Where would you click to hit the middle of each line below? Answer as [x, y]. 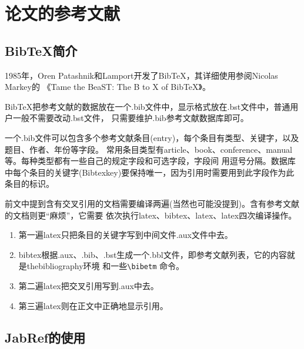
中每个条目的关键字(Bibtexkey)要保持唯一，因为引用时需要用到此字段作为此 [150, 172]
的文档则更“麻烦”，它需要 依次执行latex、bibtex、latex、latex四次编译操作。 [151, 215]
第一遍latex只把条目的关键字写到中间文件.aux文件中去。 [126, 235]
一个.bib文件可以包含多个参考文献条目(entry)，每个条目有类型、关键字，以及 [152, 137]
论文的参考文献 [63, 13]
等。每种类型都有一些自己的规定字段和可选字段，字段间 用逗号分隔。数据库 [150, 161]
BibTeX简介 [41, 50]
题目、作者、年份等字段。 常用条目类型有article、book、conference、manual [148, 149]
